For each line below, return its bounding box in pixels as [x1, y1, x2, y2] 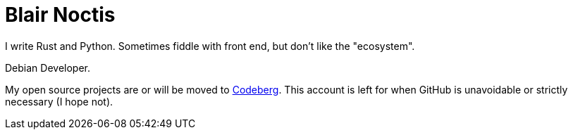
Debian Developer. [5, 61, 90, 74]
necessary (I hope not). [5, 95, 113, 108]
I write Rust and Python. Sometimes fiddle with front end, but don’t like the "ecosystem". [5, 39, 415, 52]
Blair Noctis [5, 3, 116, 27]
